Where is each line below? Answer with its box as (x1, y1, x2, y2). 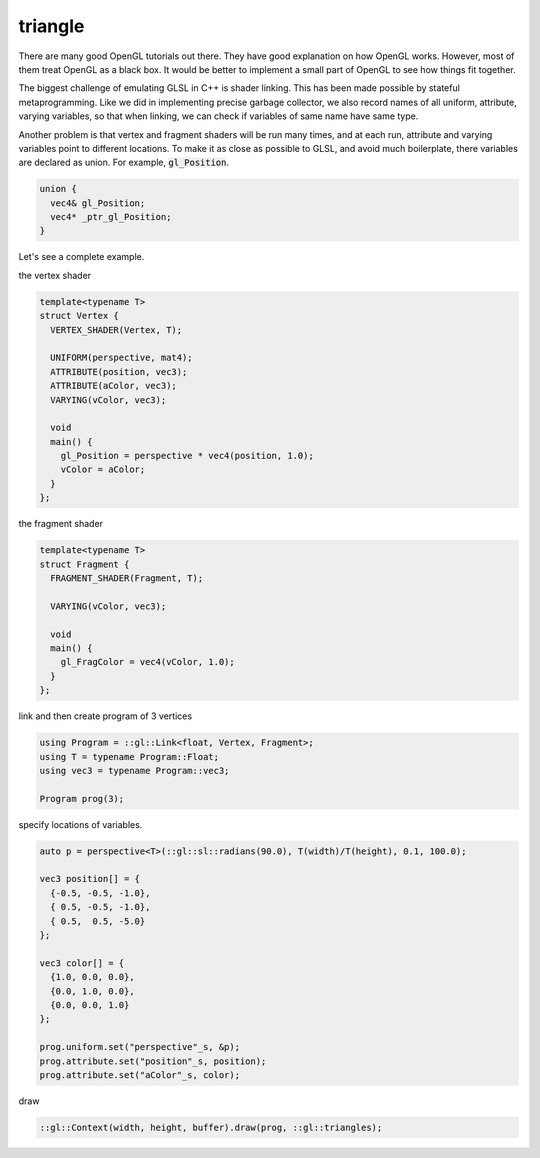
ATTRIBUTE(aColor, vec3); (50, 380, 177, 392)
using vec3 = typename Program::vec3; (39, 765, 230, 776)
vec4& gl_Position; (50, 197, 146, 209)
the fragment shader (18, 518, 104, 530)
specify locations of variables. (18, 818, 143, 830)
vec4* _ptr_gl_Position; (50, 211, 172, 223)
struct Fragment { (39, 558, 130, 570)
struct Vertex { (39, 310, 120, 322)
